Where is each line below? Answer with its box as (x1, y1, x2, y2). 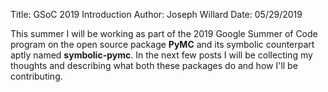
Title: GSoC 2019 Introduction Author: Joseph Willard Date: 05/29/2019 (10, 9, 303, 20)
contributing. (10, 70, 63, 82)
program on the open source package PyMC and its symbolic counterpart (10, 39, 315, 50)
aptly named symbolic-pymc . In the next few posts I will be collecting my (10, 49, 313, 61)
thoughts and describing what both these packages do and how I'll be (10, 60, 298, 71)
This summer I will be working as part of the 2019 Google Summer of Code (10, 28, 318, 39)
